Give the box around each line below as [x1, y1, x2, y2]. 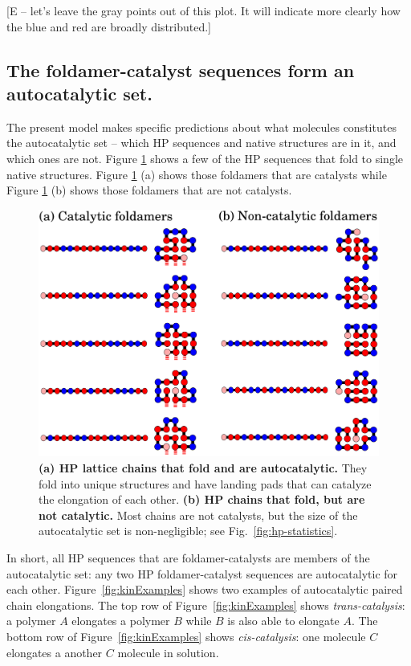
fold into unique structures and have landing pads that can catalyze [39, 475, 372, 492]
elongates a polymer [71, 612, 170, 629]
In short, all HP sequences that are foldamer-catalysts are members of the [6, 549, 370, 566]
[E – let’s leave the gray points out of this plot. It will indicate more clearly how [6, 2, 401, 18]
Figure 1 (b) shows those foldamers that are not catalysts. [6, 182, 292, 198]
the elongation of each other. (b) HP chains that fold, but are [39, 491, 365, 508]
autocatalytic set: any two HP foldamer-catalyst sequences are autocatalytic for [6, 565, 398, 582]
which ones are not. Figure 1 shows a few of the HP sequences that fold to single [6, 149, 404, 166]
